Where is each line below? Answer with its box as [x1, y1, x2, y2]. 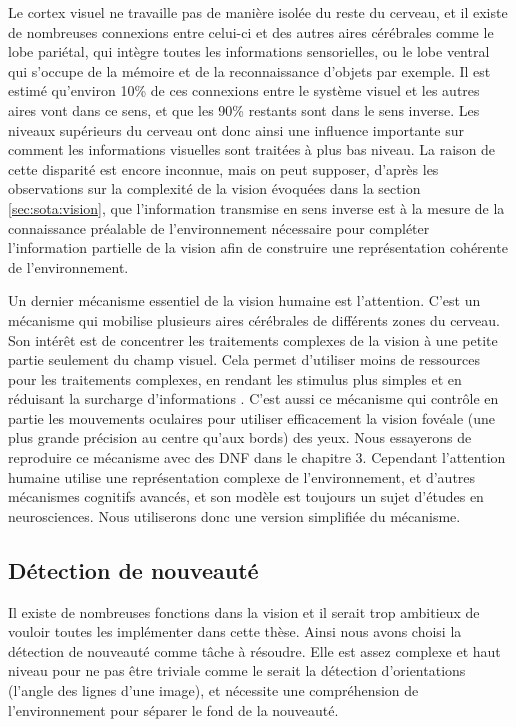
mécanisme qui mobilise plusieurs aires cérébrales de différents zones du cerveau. [8, 309, 500, 330]
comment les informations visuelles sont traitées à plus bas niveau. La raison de [8, 139, 496, 160]
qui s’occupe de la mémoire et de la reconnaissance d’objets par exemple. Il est [8, 60, 491, 81]
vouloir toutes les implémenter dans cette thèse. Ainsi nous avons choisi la [8, 621, 462, 642]
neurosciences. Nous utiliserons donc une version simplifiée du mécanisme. [8, 505, 461, 526]
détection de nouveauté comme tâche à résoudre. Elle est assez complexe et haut [8, 640, 501, 661]
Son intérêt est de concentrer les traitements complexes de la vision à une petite [8, 329, 498, 350]
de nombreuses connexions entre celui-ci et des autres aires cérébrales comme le [8, 21, 494, 42]
